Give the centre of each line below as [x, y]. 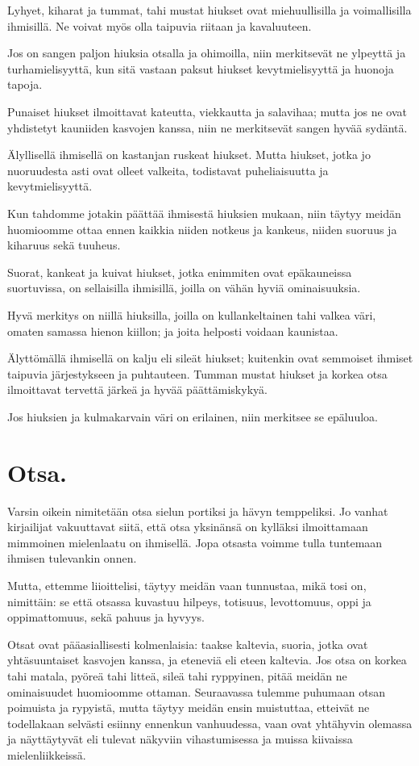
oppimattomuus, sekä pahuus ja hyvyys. [106, 617]
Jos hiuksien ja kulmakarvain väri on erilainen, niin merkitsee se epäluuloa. [193, 416]
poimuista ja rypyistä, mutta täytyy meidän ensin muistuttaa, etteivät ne [189, 707]
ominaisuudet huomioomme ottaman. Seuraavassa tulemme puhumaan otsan [196, 691]
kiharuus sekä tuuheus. [64, 245]
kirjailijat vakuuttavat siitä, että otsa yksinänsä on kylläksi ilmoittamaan [188, 527]
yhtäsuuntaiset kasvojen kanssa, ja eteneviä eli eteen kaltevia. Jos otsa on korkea [207, 660]
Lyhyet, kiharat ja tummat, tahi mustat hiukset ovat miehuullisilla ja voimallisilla [209, 10]
